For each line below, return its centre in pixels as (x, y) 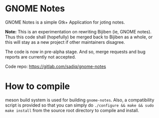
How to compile (38, 86)
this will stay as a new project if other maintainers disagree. (65, 42)
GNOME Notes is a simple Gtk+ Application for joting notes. (65, 22)
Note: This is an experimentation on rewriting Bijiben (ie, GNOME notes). (78, 31)
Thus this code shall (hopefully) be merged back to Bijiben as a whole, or (79, 37)
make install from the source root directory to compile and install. (72, 110)
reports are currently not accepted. (40, 57)
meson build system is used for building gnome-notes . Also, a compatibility (80, 100)
